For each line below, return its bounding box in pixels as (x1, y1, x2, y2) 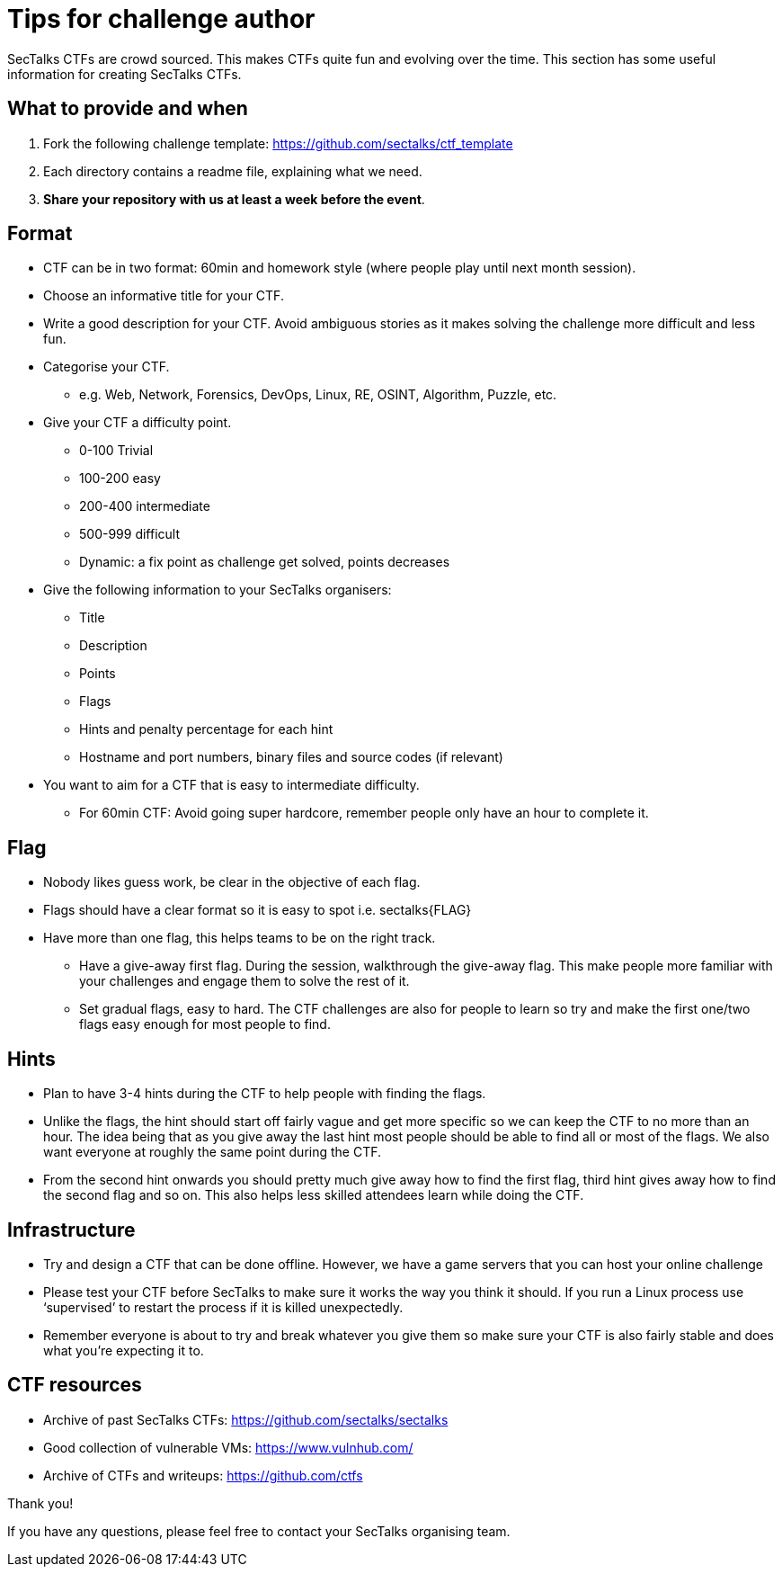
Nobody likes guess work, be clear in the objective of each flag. (43, 874, 421, 890)
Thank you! (7, 1495, 74, 1511)
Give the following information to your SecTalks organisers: (43, 582, 392, 598)
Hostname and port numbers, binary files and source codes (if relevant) (79, 749, 503, 765)
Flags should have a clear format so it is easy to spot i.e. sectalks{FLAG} (43, 902, 472, 918)
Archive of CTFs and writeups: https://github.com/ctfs (43, 1467, 363, 1483)
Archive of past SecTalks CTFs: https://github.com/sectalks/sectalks (43, 1411, 449, 1427)
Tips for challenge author (7, 4, 315, 34)
